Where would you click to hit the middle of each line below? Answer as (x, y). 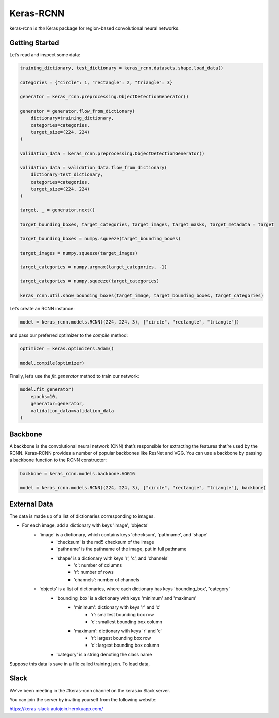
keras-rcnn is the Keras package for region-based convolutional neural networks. (94, 28)
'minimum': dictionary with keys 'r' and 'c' (117, 607)
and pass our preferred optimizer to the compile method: (69, 335)
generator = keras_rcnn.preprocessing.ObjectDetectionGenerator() (104, 97)
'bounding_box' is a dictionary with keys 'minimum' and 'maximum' (127, 598)
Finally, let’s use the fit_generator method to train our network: (74, 376)
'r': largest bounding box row (121, 638)
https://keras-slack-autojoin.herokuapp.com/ (56, 709)
